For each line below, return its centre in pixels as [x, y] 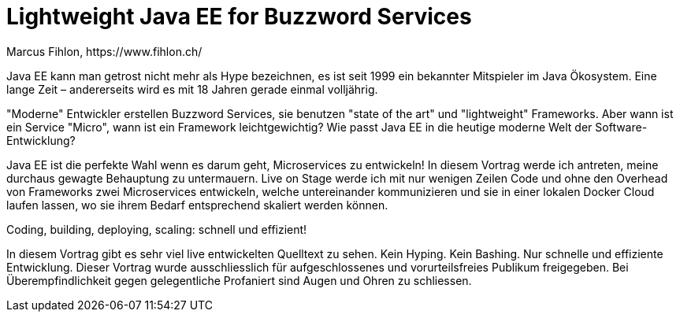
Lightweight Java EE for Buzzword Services [239, 17]
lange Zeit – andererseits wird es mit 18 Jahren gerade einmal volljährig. [192, 89]
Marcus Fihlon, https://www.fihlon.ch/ [104, 51]
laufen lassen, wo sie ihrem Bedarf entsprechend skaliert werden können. [197, 205]
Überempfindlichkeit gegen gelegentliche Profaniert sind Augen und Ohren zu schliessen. [239, 280]
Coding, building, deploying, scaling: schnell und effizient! [157, 229]
